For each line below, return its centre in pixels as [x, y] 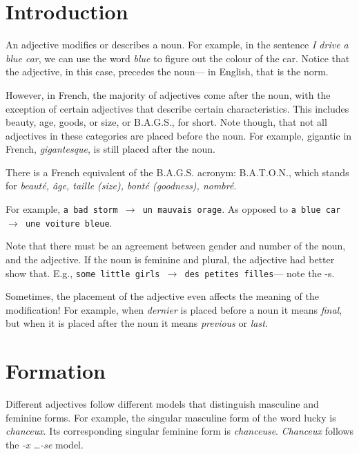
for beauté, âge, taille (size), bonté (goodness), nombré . [121, 186]
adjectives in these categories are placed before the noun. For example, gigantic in [179, 135]
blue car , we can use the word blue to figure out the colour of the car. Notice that [178, 58]
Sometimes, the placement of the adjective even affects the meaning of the [162, 296]
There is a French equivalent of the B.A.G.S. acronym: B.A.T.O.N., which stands [177, 172]
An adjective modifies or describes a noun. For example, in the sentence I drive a [177, 45]
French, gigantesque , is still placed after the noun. [110, 149]
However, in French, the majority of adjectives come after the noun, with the [168, 94]
